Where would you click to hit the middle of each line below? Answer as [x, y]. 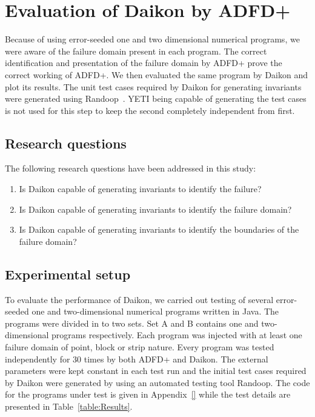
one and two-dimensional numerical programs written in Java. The [155, 311]
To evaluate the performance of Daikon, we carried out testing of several [139, 299]
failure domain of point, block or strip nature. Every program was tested [140, 347]
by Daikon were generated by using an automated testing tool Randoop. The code [157, 382]
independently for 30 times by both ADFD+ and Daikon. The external [137, 359]
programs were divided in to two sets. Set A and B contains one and [132, 323]
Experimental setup [68, 274]
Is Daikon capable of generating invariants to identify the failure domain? [155, 209]
